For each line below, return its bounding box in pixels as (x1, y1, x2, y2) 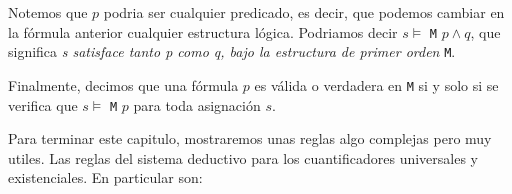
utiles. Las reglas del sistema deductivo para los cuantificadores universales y (8, 147, 479, 168)
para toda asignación (133, 94, 261, 115)
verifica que (8, 94, 78, 115)
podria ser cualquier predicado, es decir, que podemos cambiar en (103, 2, 505, 22)
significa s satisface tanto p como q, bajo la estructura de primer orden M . (8, 41, 456, 62)
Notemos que (8, 2, 88, 22)
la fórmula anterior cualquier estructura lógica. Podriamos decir (8, 21, 398, 42)
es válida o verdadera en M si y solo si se (254, 74, 499, 95)
